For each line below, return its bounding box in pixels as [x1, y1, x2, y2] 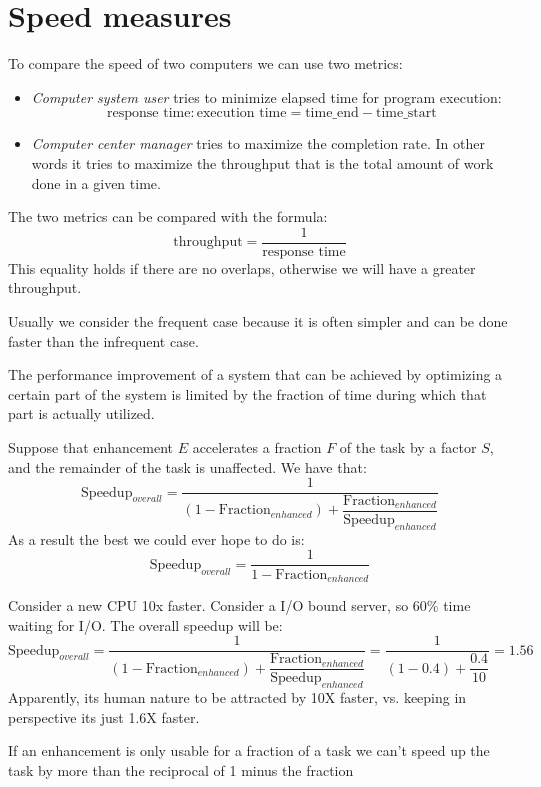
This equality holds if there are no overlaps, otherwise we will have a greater [8, 257, 476, 278]
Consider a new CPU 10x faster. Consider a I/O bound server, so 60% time [8, 594, 471, 615]
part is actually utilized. [8, 403, 155, 424]
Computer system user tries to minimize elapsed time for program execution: [31, 86, 502, 107]
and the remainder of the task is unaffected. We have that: [8, 456, 367, 477]
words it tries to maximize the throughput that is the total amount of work [31, 152, 494, 173]
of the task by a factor [339, 436, 477, 457]
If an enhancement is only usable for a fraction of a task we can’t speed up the [8, 740, 490, 761]
